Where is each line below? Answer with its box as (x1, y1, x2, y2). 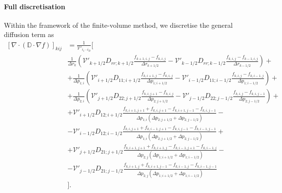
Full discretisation (4, 1, 65, 11)
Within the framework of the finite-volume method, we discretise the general (4, 19, 233, 30)
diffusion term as (4, 29, 54, 39)
